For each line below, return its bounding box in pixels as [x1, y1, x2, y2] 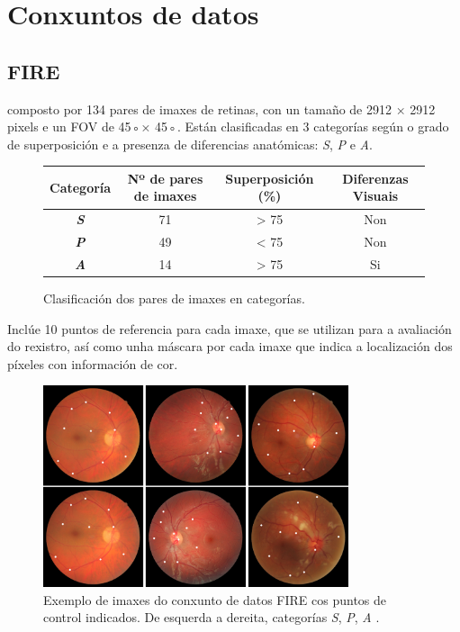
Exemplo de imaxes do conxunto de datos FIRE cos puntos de [43, 590, 387, 609]
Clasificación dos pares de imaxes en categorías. [43, 289, 305, 308]
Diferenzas [342, 168, 409, 187]
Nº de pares [127, 168, 203, 187]
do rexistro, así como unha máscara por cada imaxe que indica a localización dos [7, 337, 453, 356]
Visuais [352, 186, 399, 205]
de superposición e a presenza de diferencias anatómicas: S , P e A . [7, 134, 373, 153]
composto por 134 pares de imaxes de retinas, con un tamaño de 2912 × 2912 [7, 99, 436, 118]
